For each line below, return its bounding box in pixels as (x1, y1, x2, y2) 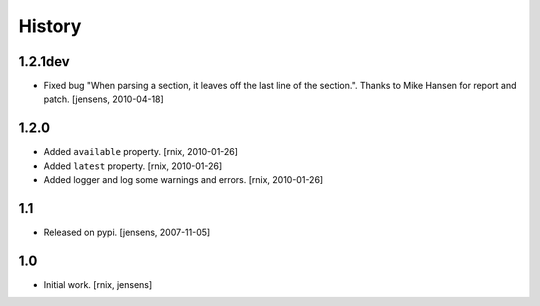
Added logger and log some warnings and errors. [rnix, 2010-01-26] (43, 174, 324, 186)
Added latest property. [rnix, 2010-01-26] (43, 160, 223, 172)
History (18, 15, 82, 37)
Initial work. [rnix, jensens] (43, 278, 153, 290)
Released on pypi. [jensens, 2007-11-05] (43, 226, 211, 239)
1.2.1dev (18, 53, 70, 70)
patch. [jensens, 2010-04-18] (43, 93, 164, 105)
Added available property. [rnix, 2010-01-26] (43, 146, 239, 158)
